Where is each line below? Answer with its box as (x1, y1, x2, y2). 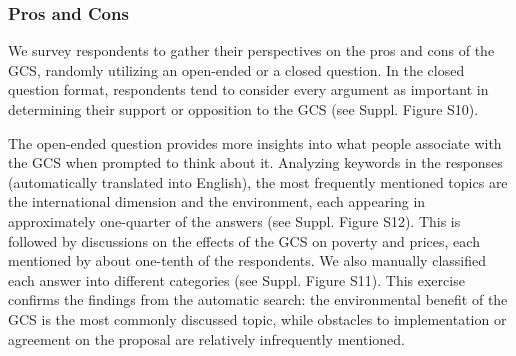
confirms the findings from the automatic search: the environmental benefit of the (8, 289, 508, 310)
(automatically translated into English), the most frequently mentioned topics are (8, 171, 508, 192)
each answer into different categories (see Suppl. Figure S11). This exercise (8, 269, 465, 290)
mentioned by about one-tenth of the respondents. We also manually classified (8, 250, 486, 271)
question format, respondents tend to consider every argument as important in (8, 79, 489, 100)
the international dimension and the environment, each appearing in (8, 191, 426, 212)
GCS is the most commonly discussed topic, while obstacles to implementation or (8, 308, 507, 329)
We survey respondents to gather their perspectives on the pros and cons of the (8, 40, 495, 61)
